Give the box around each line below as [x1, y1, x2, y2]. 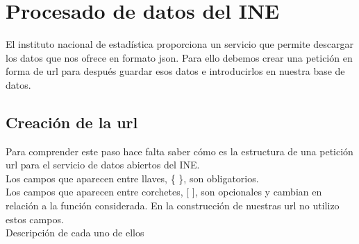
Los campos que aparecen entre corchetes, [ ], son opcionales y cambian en [6, 184, 322, 199]
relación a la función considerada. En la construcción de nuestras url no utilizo [6, 198, 340, 213]
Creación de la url [6, 111, 138, 132]
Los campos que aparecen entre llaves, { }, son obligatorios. [6, 171, 259, 185]
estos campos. [6, 211, 64, 226]
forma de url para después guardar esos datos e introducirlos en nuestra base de [6, 64, 345, 78]
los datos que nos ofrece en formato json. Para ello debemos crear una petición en [6, 50, 353, 64]
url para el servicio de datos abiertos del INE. [6, 157, 200, 172]
